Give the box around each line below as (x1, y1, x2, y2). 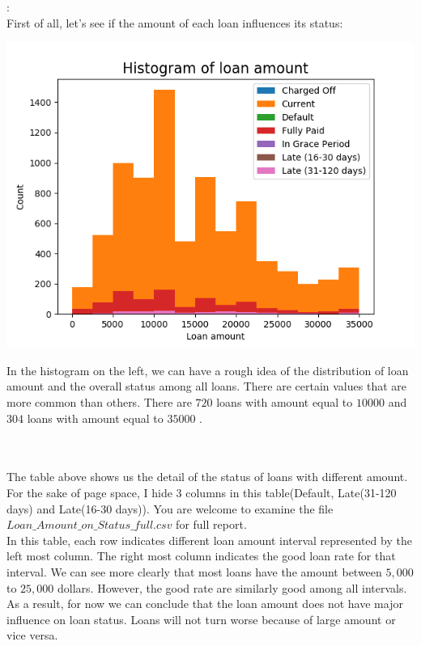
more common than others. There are (6, 393, 192, 410)
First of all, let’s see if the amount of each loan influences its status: (6, 14, 343, 31)
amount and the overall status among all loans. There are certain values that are (6, 378, 406, 395)
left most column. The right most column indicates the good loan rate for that (6, 547, 396, 564)
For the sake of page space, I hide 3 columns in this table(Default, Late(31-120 (6, 483, 397, 500)
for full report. (176, 516, 247, 533)
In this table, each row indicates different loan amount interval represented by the (6, 531, 412, 548)
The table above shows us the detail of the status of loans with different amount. (6, 468, 408, 485)
